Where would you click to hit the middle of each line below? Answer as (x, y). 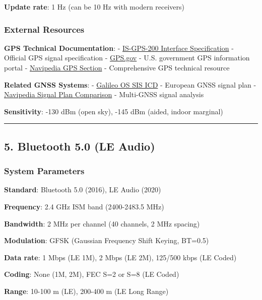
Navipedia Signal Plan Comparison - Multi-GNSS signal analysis (104, 94)
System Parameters (44, 171)
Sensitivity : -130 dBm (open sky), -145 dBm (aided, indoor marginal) (114, 111)
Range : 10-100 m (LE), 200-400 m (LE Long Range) (86, 291)
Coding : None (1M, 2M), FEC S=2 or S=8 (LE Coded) (92, 274)
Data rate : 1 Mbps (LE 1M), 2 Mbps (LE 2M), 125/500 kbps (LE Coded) (120, 257)
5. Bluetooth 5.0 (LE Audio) (80, 146)
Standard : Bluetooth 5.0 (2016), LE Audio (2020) (83, 190)
